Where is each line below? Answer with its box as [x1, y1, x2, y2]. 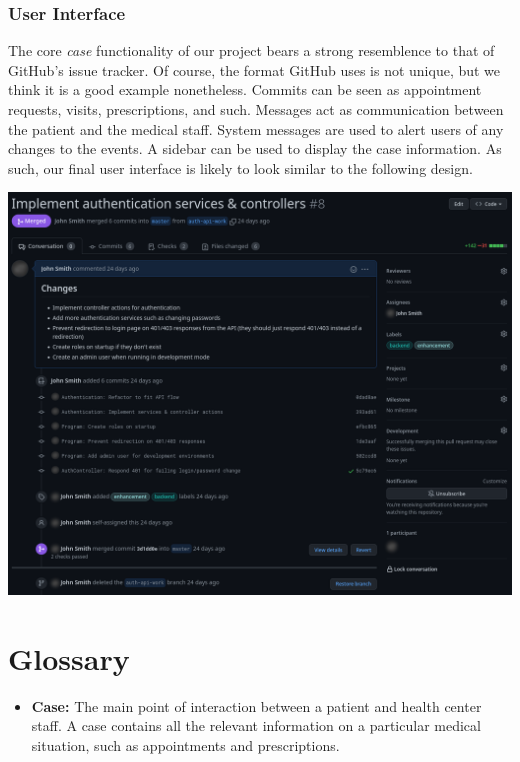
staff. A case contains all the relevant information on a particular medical [31, 715, 481, 736]
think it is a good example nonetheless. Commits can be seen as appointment [8, 79, 482, 100]
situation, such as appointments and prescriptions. [31, 734, 340, 755]
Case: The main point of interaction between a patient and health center [31, 695, 482, 716]
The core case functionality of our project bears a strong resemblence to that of [8, 40, 495, 61]
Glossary [8, 637, 130, 678]
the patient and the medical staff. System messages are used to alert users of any [8, 118, 504, 139]
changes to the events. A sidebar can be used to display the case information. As [8, 138, 502, 159]
